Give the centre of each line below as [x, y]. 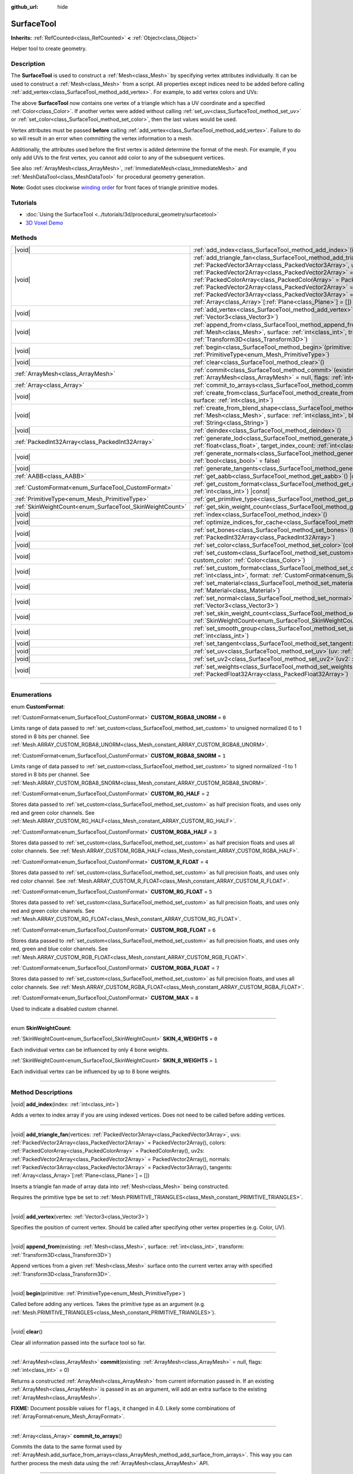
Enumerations [31, 695]
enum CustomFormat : [38, 706]
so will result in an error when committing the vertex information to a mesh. [102, 139]
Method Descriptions [42, 1093]
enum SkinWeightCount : [41, 1028]
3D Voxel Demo [44, 223]
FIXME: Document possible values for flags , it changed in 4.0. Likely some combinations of [123, 1408]
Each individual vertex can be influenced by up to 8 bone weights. [91, 1071]
